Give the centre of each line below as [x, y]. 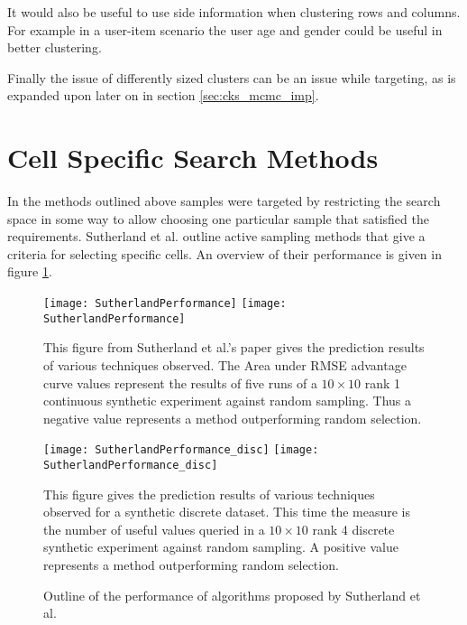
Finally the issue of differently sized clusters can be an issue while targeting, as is [232, 77]
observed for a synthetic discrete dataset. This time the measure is [227, 512]
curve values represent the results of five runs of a [180, 382]
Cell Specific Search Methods [193, 158]
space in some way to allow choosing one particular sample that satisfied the [218, 218]
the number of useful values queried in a [154, 529]
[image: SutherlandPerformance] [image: [165, 304]
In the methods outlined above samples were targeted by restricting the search [224, 201]
